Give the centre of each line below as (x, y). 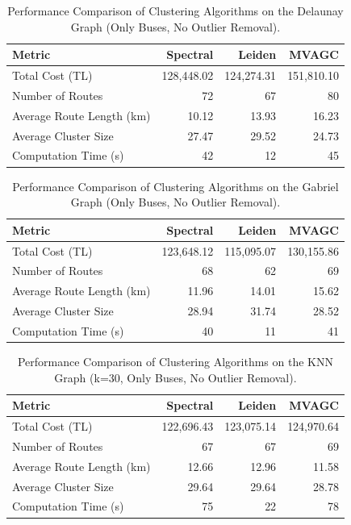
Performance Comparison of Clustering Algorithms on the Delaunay (175, 10)
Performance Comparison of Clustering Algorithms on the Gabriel (175, 186)
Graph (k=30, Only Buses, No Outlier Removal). (175, 377)
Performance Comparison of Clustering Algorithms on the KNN (175, 361)
